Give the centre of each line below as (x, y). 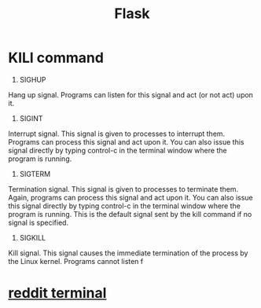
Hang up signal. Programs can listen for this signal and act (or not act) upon (131, 94)
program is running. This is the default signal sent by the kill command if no (130, 214)
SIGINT (31, 118)
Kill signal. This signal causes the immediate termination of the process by (128, 253)
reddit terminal (57, 293)
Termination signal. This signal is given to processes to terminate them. (123, 189)
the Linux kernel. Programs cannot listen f (76, 261)
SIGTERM (35, 174)
